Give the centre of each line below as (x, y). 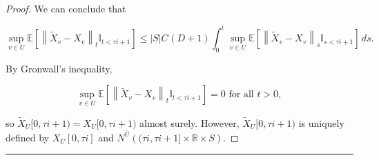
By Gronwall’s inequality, (59, 68)
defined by (28, 137)
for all (241, 95)
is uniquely (321, 122)
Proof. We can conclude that (66, 8)
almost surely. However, (189, 122)
